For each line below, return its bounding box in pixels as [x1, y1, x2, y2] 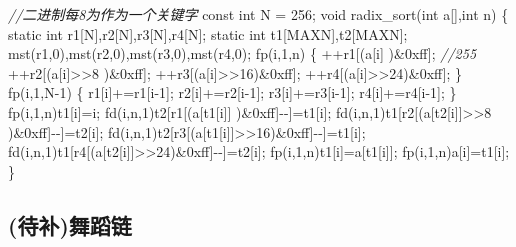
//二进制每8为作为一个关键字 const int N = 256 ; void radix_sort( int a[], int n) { [8, 4, 509, 24]
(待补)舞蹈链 [8, 209, 132, 240]
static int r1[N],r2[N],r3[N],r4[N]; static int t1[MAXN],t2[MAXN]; [8, 23, 408, 44]
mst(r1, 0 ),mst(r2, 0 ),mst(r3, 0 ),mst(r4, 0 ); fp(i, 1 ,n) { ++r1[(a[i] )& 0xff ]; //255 [8, 43, 477, 64]
